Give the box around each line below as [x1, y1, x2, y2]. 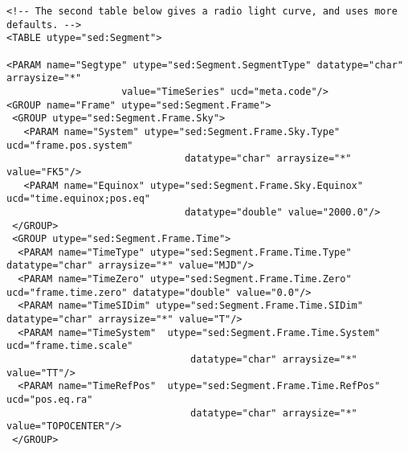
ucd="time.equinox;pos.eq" [6, 193, 150, 205]
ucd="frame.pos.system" [6, 139, 133, 151]
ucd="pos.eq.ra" [6, 394, 93, 406]
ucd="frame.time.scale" [6, 340, 133, 352]
